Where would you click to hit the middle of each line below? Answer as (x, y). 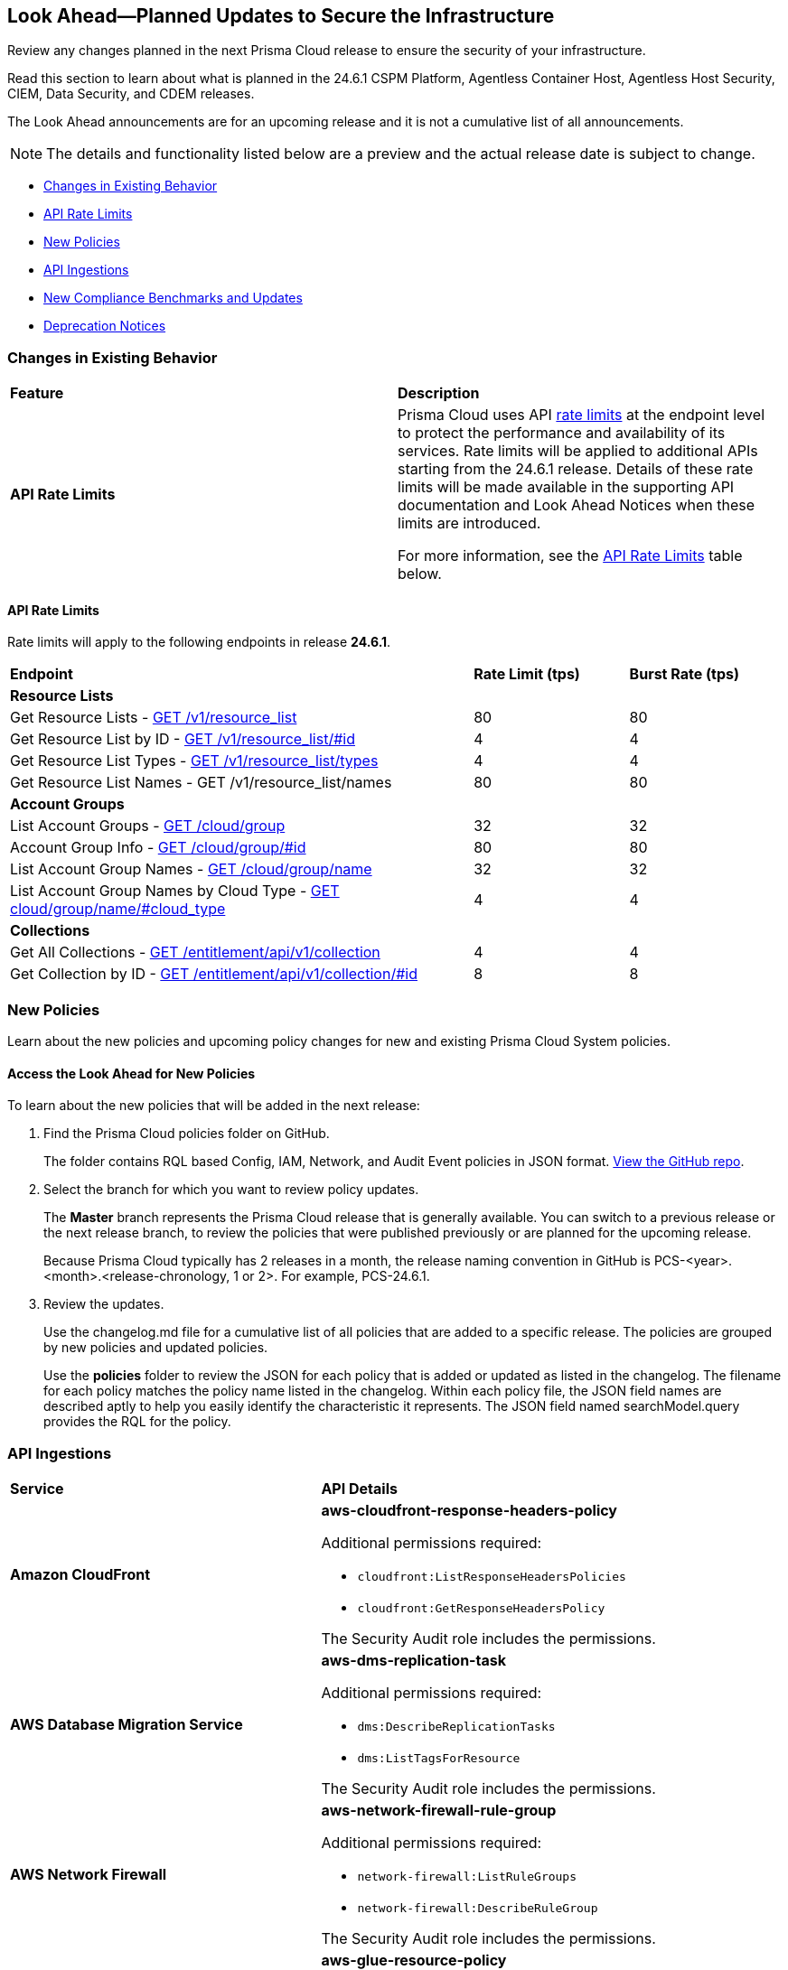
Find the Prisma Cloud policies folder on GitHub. (187, 1134)
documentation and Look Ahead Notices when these (577, 505)
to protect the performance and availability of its (562, 433)
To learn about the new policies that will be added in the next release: (214, 1106)
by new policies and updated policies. (156, 1348)
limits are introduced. (469, 523)
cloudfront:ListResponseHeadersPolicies (492, 1577)
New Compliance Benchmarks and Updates (173, 298)
